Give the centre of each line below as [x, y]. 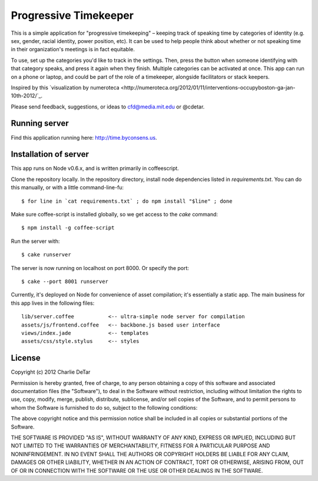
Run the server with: [35, 241]
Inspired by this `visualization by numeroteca [65, 87]
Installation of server [50, 154]
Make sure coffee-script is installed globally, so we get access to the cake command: [114, 215]
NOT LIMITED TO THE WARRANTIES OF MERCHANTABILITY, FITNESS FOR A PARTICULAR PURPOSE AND [140, 446]
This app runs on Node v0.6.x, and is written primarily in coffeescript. [95, 169]
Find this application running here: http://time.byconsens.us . [84, 137]
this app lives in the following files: [53, 303]
